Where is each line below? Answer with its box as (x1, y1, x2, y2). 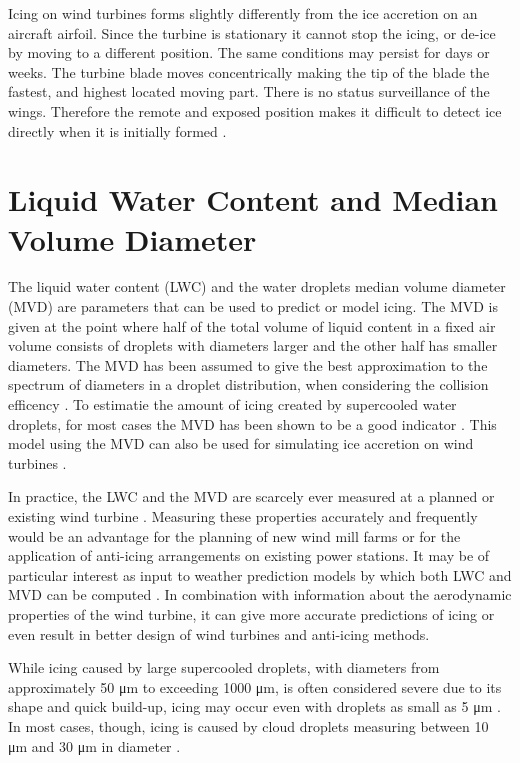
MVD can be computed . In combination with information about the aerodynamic (8, 584, 512, 605)
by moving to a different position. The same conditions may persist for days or (8, 42, 490, 63)
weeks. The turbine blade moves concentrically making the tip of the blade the (8, 61, 490, 82)
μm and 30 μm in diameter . (8, 735, 181, 756)
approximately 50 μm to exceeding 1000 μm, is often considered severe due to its (8, 676, 502, 697)
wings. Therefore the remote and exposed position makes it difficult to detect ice (8, 100, 502, 121)
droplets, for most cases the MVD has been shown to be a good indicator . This (8, 413, 497, 434)
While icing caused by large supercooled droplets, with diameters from (8, 657, 440, 678)
